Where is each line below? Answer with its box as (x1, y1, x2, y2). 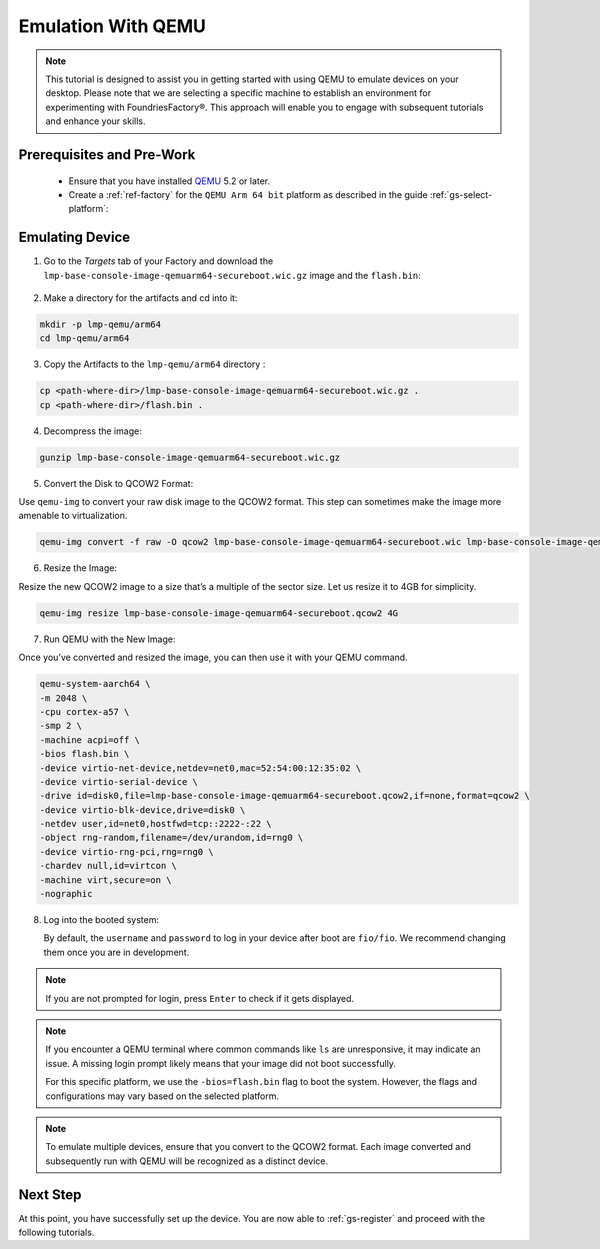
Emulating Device (18, 229, 131, 246)
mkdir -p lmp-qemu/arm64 (39, 318, 162, 330)
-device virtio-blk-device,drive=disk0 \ (39, 804, 246, 815)
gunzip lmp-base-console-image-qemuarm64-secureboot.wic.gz (39, 451, 341, 463)
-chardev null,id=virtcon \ (39, 860, 177, 872)
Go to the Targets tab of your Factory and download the (43, 255, 274, 267)
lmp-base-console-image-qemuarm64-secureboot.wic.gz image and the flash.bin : (43, 269, 422, 281)
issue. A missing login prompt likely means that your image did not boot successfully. (45, 1057, 397, 1069)
